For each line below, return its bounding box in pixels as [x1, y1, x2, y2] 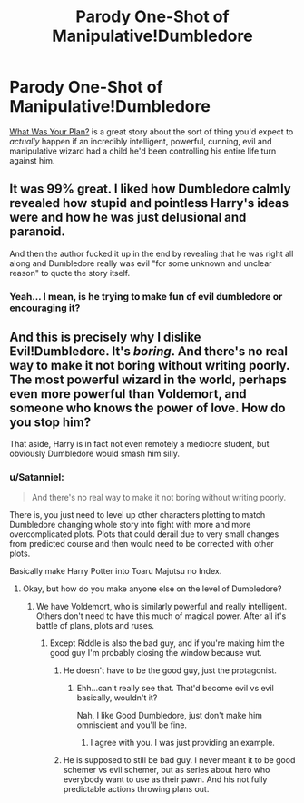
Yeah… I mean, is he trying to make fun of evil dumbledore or [9, 290, 283, 302]
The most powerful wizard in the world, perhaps [9, 372, 288, 388]
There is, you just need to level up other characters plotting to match [9, 509, 266, 520]
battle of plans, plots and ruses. [35, 620, 155, 630]
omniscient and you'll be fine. [76, 719, 188, 730]
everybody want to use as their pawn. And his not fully [63, 774, 268, 785]
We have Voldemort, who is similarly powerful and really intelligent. [35, 600, 288, 611]
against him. [9, 154, 55, 165]
